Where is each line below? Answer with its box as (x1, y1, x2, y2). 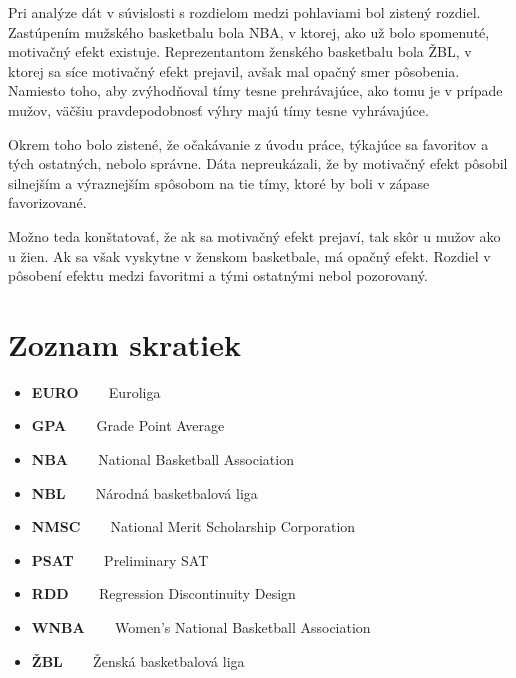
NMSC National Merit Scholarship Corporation (31, 516, 356, 537)
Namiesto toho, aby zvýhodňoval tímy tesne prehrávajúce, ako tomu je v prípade (8, 80, 503, 101)
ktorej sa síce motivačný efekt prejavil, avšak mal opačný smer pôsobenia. (8, 60, 460, 81)
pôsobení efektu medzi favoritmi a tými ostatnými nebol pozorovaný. (8, 265, 428, 286)
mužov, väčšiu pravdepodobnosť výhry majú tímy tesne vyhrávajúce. (8, 99, 429, 120)
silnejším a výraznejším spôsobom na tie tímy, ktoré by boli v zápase (8, 172, 430, 193)
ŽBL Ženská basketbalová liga (31, 650, 245, 671)
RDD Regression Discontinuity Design (31, 583, 296, 604)
